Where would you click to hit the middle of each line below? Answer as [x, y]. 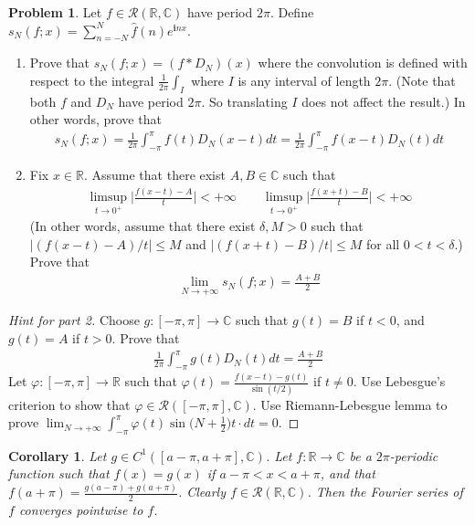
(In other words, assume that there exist [142, 226]
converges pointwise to [81, 510]
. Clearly [201, 492]
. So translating [244, 101]
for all [383, 243]
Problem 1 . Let [55, 12]
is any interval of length [304, 80]
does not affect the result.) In [384, 101]
